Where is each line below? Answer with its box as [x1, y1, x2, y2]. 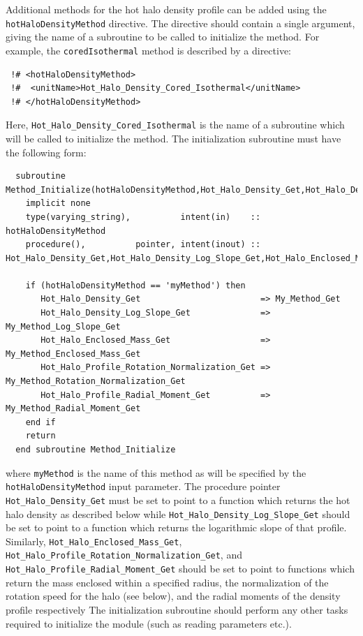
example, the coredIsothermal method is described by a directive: [6, 43, 291, 57]
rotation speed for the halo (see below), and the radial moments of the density [6, 589, 341, 603]
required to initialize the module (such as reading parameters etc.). [6, 616, 292, 630]
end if [25, 417, 56, 427]
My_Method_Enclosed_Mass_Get [6, 348, 141, 359]
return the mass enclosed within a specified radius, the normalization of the [6, 575, 329, 589]
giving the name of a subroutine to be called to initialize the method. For [6, 29, 320, 44]
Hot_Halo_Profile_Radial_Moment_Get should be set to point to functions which [6, 561, 355, 576]
